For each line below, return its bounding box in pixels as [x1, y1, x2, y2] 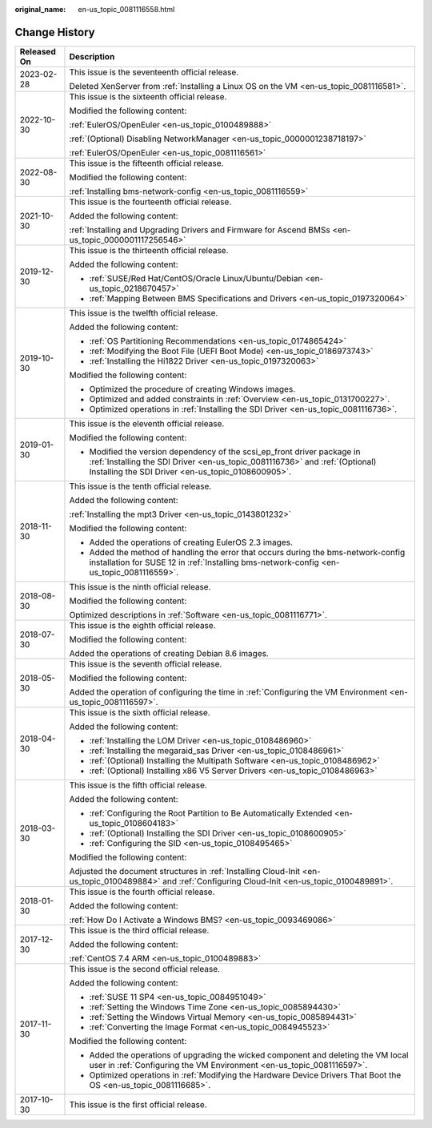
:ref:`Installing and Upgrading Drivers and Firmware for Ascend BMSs [69, 224, 331, 236]
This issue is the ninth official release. [69, 581, 211, 592]
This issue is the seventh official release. [69, 658, 222, 669]
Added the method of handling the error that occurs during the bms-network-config [89, 546, 406, 558]
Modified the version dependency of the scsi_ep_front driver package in [89, 445, 361, 457]
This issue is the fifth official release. [69, 780, 207, 791]
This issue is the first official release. [69, 1098, 207, 1110]
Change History [14, 25, 95, 39]
